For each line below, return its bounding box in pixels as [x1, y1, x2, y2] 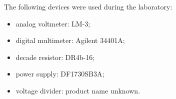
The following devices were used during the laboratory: [4, 1, 172, 11]
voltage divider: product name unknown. [15, 85, 140, 95]
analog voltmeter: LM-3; [15, 18, 90, 28]
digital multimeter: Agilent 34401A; [15, 35, 125, 45]
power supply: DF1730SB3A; [15, 68, 104, 79]
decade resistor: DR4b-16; [15, 51, 95, 62]
